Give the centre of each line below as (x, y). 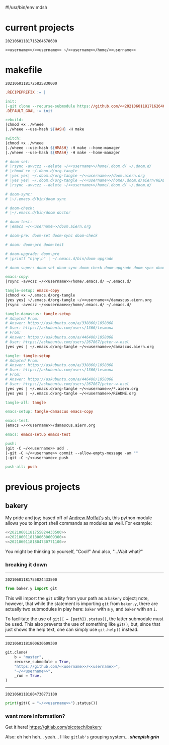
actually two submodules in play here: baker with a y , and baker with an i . (81, 609)
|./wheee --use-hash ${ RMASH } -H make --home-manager (63, 153)
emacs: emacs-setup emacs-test (38, 434)
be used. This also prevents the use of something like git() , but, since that (83, 624)
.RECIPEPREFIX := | (26, 92)
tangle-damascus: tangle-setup (38, 314)
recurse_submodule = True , (43, 662)
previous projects (43, 487)
